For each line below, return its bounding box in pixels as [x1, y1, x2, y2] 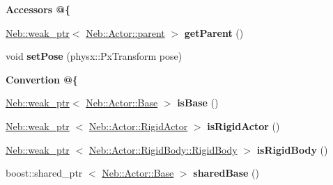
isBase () [177, 95, 219, 110]
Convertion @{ [6, 72, 78, 86]
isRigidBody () [256, 142, 328, 156]
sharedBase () [193, 166, 259, 180]
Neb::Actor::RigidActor [88, 118, 188, 133]
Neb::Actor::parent [86, 25, 165, 40]
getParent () [184, 25, 244, 40]
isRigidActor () [207, 118, 280, 133]
